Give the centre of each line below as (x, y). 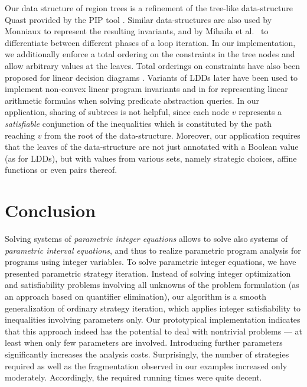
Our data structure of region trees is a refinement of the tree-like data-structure (149, 8)
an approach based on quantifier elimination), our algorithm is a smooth (135, 296)
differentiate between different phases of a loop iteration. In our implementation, (150, 42)
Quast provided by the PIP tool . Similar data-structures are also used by (138, 19)
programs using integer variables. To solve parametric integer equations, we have (151, 262)
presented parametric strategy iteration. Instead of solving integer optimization (148, 273)
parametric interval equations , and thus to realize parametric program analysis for (153, 250)
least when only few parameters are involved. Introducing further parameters (144, 342)
